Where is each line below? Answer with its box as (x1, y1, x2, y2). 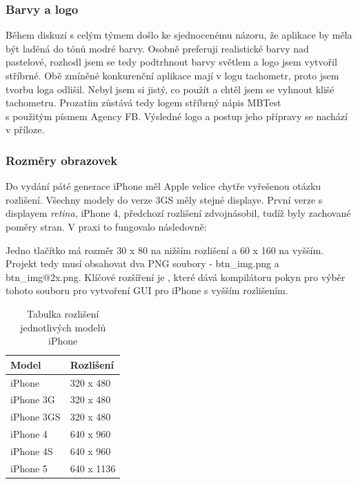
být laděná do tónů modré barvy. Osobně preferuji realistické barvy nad (6, 41, 309, 55)
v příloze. (6, 122, 45, 137)
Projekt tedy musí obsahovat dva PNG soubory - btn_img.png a (6, 256, 279, 271)
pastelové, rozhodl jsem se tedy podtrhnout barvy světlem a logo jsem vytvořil (6, 55, 337, 69)
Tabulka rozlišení (27, 306, 99, 320)
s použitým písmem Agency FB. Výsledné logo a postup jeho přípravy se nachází (6, 108, 348, 123)
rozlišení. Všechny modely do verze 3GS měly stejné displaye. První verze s (6, 192, 323, 206)
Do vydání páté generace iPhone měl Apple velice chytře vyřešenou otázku (6, 179, 321, 193)
